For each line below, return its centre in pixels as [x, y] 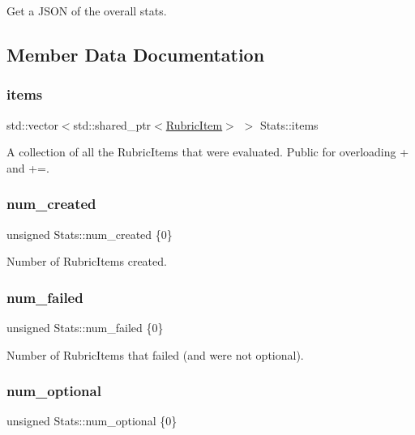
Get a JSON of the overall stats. [87, 11]
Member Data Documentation [136, 54]
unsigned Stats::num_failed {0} [85, 327]
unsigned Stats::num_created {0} [90, 234]
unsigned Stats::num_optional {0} [92, 421]
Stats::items [289, 124]
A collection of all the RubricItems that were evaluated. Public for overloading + [208, 152]
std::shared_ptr [112, 124]
